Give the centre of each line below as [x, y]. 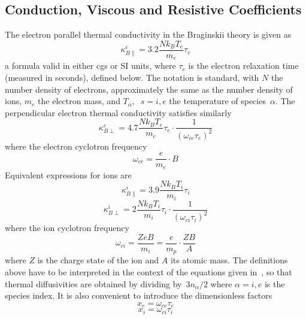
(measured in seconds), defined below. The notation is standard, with [132, 77]
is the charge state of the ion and [98, 260]
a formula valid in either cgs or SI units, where [90, 66]
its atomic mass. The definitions [229, 260]
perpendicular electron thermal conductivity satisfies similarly [118, 112]
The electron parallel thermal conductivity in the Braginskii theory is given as [148, 34]
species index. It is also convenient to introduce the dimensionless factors [139, 295]
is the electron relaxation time [243, 66]
